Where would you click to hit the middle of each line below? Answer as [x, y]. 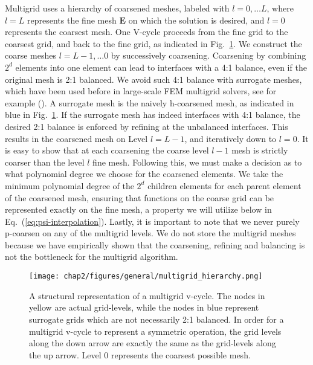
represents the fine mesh [72, 20]
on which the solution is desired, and [196, 20]
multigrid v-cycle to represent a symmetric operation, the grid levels [155, 331]
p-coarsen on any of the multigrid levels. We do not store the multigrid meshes [150, 233]
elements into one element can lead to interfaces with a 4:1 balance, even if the [161, 67]
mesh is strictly [260, 150]
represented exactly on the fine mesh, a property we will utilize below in [138, 209]
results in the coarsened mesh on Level [76, 138]
